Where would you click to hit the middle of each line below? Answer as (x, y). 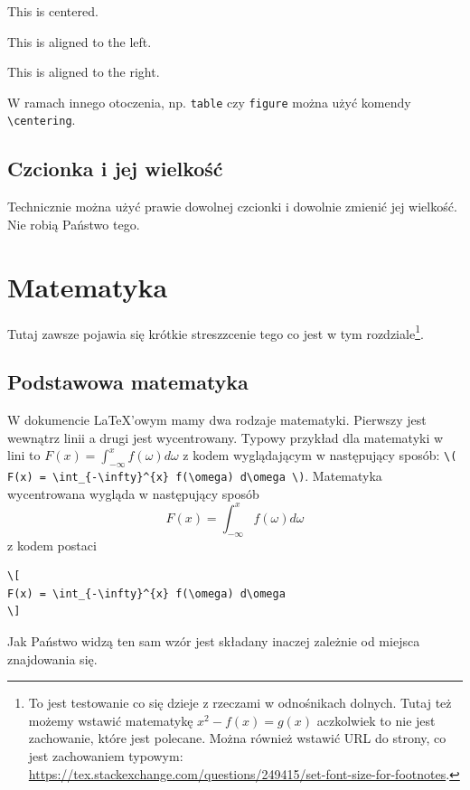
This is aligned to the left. (80, 41)
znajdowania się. (52, 658)
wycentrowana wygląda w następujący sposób (133, 493)
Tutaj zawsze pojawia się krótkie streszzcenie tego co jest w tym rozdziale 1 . (216, 332)
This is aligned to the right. (84, 72)
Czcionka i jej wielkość (115, 169)
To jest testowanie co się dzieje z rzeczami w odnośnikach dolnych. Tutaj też (240, 703)
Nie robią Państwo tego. (74, 224)
